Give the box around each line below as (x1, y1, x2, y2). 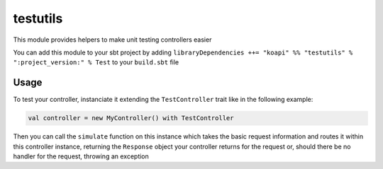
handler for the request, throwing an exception (13, 152, 149, 161)
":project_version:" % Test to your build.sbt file (13, 58, 179, 66)
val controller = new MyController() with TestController (28, 114, 234, 122)
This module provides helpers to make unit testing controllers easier (13, 35, 212, 44)
